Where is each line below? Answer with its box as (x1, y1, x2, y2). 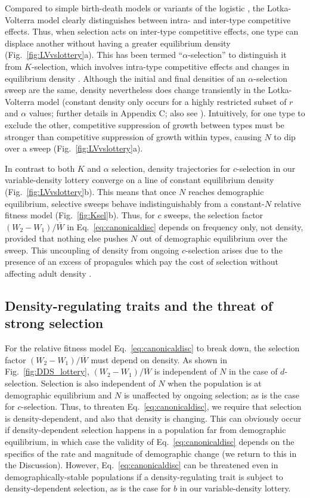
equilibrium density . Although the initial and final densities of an (5, 72, 246, 84)
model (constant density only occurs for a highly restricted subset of (37, 95, 287, 107)
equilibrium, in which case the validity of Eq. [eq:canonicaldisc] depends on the (5, 435, 294, 447)
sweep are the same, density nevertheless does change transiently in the (5, 83, 265, 96)
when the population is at (168, 377, 262, 389)
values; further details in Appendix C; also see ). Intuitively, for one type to (29, 107, 305, 119)
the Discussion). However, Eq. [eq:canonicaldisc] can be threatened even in (5, 459, 278, 471)
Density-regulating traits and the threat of (5, 296, 273, 315)
